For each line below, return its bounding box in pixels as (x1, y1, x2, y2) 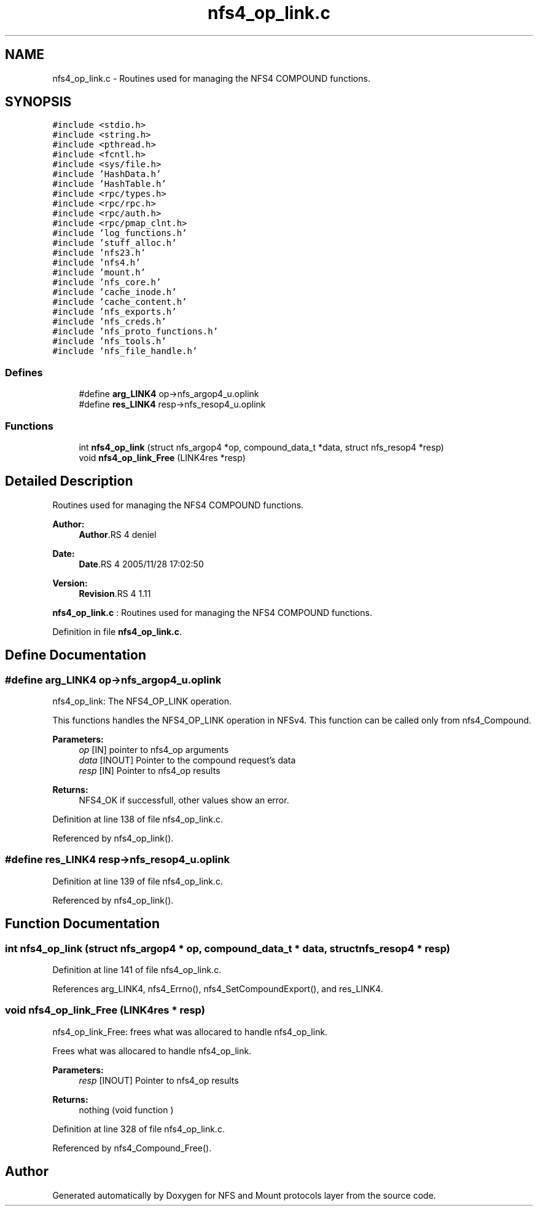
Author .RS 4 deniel (79, 529, 157, 540)
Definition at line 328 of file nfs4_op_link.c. (52, 1123, 225, 1134)
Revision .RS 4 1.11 (79, 588, 151, 599)
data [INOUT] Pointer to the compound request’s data (79, 755, 296, 765)
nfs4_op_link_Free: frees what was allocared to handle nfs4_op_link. (52, 1026, 328, 1037)
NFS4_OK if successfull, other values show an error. (79, 795, 289, 805)
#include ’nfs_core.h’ (52, 277, 162, 288)
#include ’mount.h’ (52, 267, 146, 278)
